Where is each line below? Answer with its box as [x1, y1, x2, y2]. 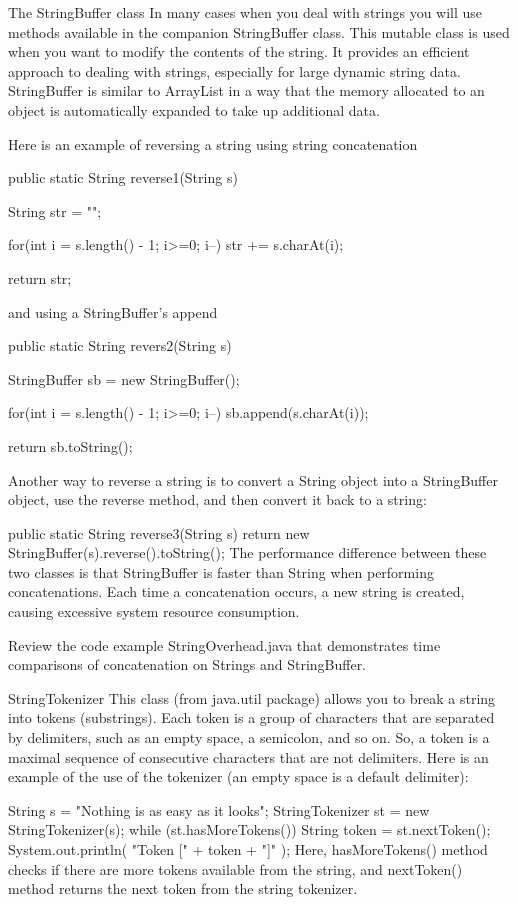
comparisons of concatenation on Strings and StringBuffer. [8, 654, 367, 675]
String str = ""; [8, 200, 102, 221]
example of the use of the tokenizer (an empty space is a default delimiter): [8, 766, 469, 787]
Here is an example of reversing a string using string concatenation [8, 133, 418, 154]
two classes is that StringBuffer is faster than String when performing [8, 561, 434, 582]
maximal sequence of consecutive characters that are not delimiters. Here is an [8, 746, 489, 767]
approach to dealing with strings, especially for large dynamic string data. [8, 60, 461, 81]
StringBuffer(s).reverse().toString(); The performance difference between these [8, 542, 487, 563]
